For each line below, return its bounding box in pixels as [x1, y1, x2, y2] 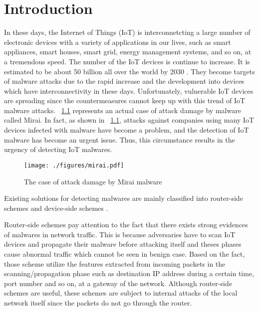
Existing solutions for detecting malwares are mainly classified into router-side [4, 193, 243, 203]
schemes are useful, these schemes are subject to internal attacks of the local [4, 288, 238, 298]
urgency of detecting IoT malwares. [4, 144, 112, 155]
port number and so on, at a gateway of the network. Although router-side [4, 278, 232, 288]
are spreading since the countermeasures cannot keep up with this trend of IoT [4, 95, 246, 106]
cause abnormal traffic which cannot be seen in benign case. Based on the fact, [4, 249, 245, 259]
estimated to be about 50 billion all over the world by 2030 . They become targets [4, 66, 255, 76]
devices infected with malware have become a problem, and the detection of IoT [4, 125, 249, 135]
